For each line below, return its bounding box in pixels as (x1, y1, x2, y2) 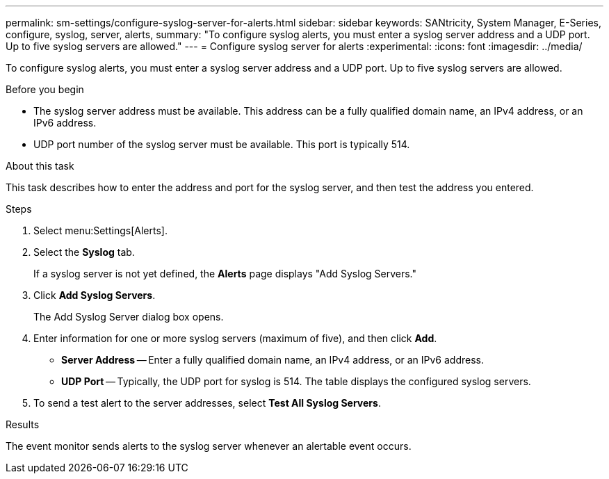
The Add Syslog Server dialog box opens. (33, 311, 224, 323)
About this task (6, 160, 74, 172)
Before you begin (6, 83, 84, 95)
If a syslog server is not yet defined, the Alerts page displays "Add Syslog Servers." (33, 268, 417, 279)
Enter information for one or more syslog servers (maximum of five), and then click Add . (33, 332, 437, 344)
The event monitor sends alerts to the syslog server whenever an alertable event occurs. (6, 440, 412, 452)
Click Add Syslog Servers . (33, 289, 156, 301)
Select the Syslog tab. (33, 246, 135, 258)
